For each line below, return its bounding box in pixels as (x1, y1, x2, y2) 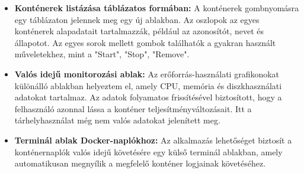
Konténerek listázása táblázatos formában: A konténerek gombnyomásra (14, 2, 299, 14)
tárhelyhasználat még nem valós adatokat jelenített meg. (14, 114, 220, 126)
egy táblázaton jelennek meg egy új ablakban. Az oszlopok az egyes (14, 13, 260, 25)
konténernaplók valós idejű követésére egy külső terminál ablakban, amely (14, 145, 283, 158)
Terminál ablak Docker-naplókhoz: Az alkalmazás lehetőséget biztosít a (14, 133, 292, 146)
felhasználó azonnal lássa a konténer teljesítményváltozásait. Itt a (14, 102, 252, 115)
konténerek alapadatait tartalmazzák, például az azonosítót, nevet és (14, 25, 264, 37)
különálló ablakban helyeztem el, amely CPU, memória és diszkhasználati (14, 79, 282, 92)
